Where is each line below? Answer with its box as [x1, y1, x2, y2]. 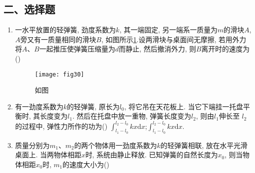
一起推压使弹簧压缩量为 [39, 44, 115, 54]
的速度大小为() [63, 159, 109, 169]
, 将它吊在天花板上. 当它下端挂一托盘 [124, 101, 243, 111]
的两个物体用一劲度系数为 [74, 140, 157, 150]
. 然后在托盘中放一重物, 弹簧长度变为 [72, 111, 191, 121]
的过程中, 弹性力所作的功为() [15, 121, 108, 131]
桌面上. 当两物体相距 [15, 149, 82, 160]
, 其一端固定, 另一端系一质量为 [119, 25, 218, 35]
